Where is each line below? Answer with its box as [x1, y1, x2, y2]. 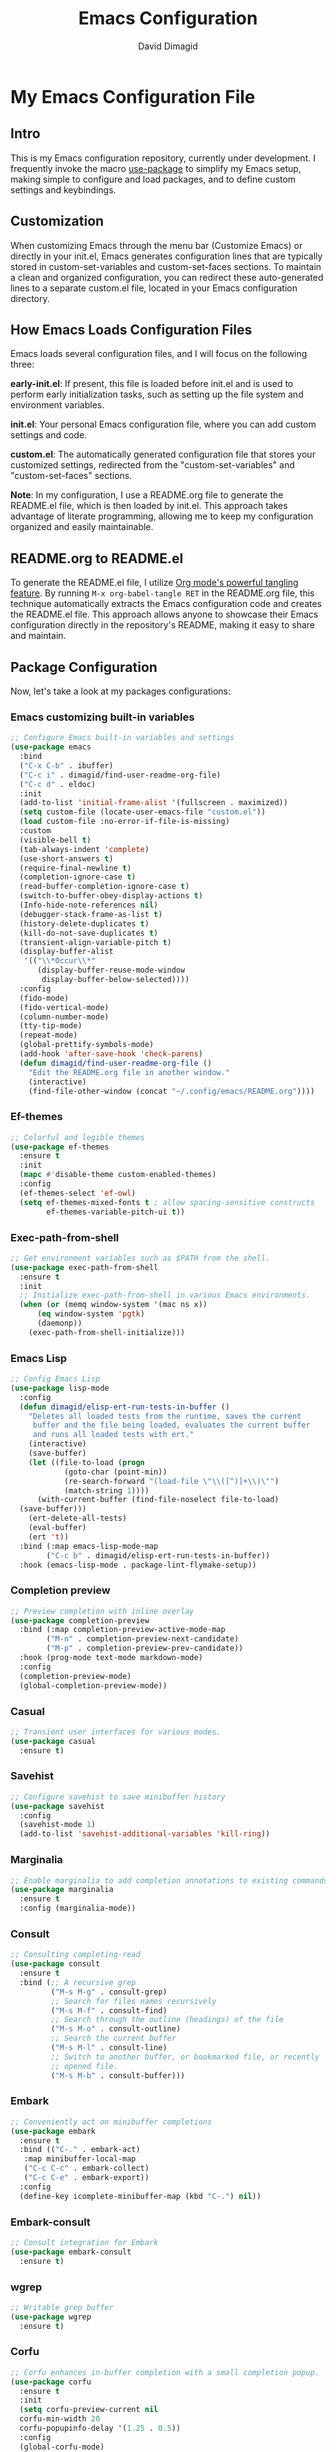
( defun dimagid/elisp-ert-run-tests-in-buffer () [19, 1402, 230, 1412]
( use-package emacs [10, 742, 92, 752]
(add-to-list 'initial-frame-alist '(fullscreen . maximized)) [19, 798, 288, 808]
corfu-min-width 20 [19, 2414, 101, 2424]
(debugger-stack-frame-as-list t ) [19, 909, 163, 919]
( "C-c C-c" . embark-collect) [23, 2163, 150, 2174]
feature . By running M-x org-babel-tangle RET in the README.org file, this [10, 587, 315, 599]
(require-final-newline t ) [19, 863, 132, 873]
